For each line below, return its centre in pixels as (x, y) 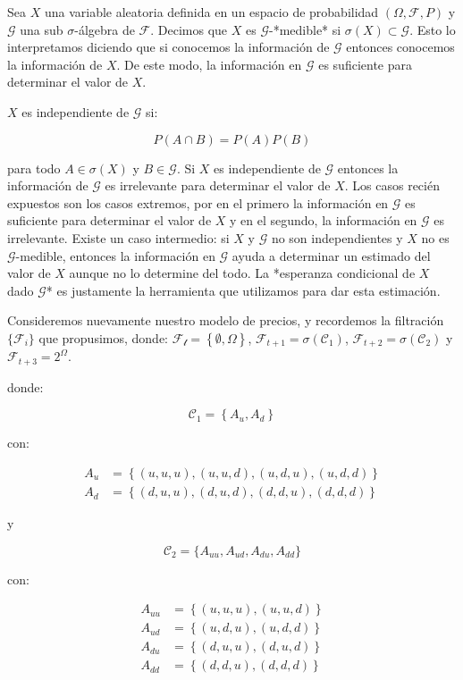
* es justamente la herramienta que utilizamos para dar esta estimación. (243, 290)
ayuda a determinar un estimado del (331, 255)
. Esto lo (433, 29)
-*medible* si (305, 29)
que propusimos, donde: (103, 337)
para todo (34, 168)
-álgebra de (105, 29)
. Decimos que (189, 29)
